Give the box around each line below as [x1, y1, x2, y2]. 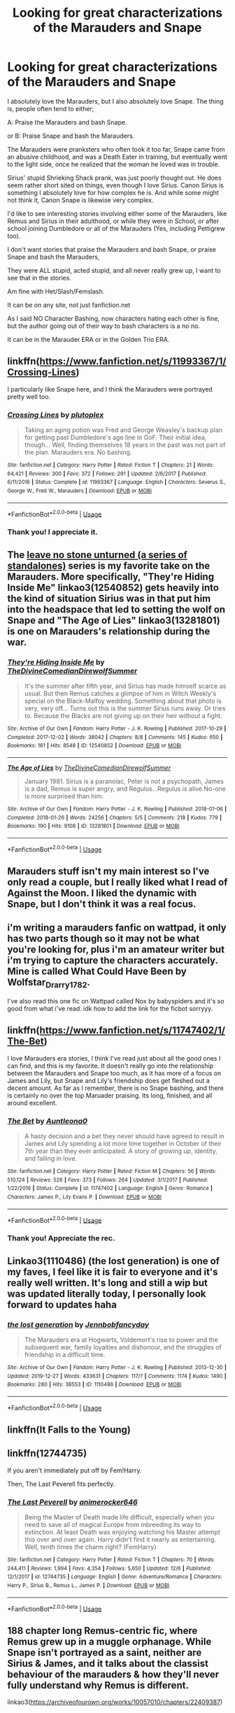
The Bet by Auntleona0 [7, 1116, 88, 1126]
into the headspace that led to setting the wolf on [7, 603, 226, 615]
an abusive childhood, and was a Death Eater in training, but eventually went [7, 152, 227, 161]
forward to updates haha [7, 1298, 117, 1310]
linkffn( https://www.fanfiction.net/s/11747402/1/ [7, 1024, 226, 1036]
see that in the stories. [7, 273, 72, 282]
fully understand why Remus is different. [7, 1679, 189, 1691]
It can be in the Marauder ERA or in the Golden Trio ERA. [7, 335, 170, 343]
